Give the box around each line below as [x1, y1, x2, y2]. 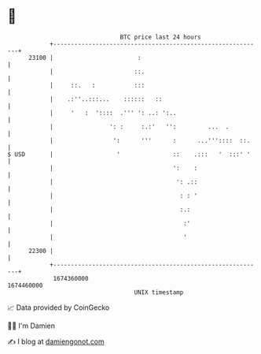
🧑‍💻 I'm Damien [7, 321, 56, 330]
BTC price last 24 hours [119, 33, 201, 41]
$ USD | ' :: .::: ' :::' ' [7, 150, 251, 158]
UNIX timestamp [134, 288, 184, 296]
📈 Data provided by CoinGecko [7, 303, 110, 312]
